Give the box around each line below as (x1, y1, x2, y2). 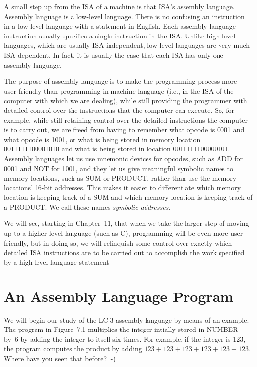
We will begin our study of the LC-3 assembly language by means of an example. (4, 314, 249, 325)
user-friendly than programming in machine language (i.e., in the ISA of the (4, 85, 234, 96)
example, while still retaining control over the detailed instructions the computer (4, 114, 248, 125)
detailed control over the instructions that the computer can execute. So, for (4, 105, 235, 115)
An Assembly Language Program (4, 286, 234, 306)
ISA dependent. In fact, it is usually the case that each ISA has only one (4, 49, 223, 60)
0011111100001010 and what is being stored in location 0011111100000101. (4, 144, 230, 154)
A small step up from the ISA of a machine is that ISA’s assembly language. (4, 1, 235, 11)
